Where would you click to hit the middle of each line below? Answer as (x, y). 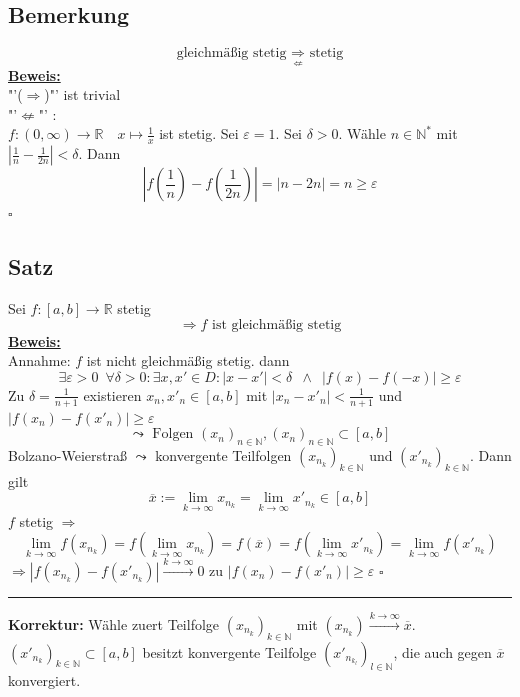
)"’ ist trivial (82, 94)
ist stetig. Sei (199, 133)
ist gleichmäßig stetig (277, 324)
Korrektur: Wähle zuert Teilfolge (114, 623)
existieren (112, 394)
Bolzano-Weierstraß (67, 455)
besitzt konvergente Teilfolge (229, 651)
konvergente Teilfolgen (223, 455)
